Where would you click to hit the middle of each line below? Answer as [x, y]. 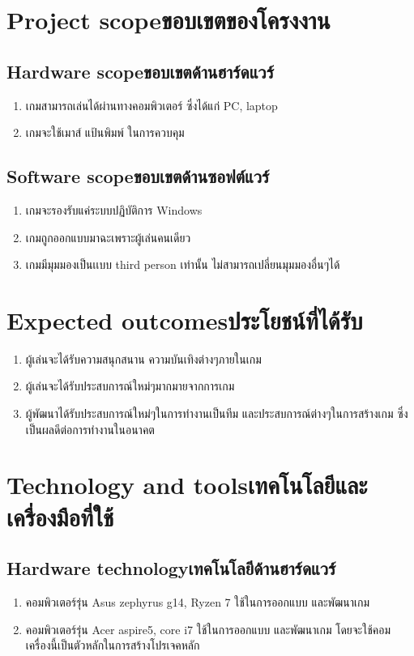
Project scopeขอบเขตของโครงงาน [169, 20]
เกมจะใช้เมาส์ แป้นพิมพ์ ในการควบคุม [105, 132]
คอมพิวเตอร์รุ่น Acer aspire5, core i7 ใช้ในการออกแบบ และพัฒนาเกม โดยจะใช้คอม [208, 629]
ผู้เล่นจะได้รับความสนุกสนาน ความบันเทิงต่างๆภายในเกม [143, 358]
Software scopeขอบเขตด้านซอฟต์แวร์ [138, 176]
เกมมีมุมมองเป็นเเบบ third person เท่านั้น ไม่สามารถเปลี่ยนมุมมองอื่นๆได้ [183, 264]
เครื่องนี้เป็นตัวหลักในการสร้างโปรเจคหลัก [113, 645]
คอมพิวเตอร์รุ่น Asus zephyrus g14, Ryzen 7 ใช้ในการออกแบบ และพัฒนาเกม [198, 602]
